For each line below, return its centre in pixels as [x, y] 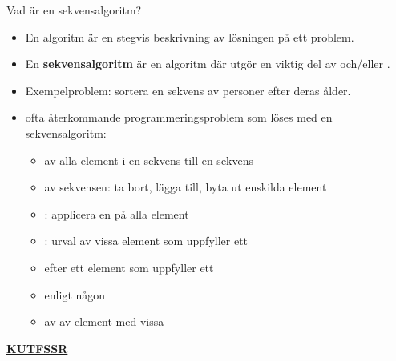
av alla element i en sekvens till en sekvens [149, 160]
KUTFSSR [37, 348]
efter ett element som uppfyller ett [129, 267]
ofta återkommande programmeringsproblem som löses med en [179, 117]
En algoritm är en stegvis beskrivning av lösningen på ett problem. [190, 36]
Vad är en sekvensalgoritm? [74, 10]
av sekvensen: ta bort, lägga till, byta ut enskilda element [186, 187]
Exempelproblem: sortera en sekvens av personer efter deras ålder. [188, 90]
